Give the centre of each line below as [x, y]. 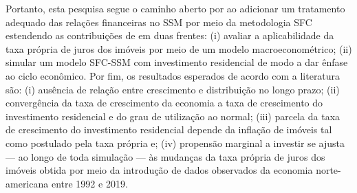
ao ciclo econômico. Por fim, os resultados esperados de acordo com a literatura [173, 75]
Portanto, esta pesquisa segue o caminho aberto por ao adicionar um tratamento [175, 8]
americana [27, 183]
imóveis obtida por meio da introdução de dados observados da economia [159, 170]
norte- [328, 170]
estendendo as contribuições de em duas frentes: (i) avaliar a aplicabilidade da [170, 35]
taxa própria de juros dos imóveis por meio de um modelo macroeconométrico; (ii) [179, 48]
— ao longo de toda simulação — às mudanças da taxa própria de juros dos [165, 156]
